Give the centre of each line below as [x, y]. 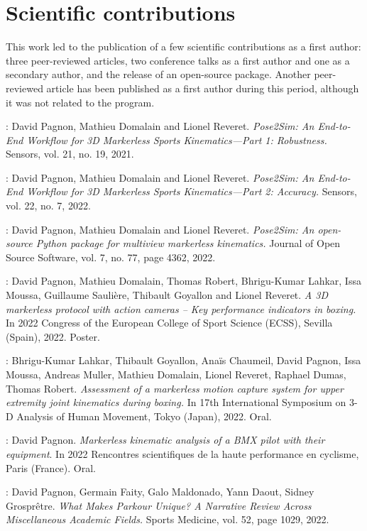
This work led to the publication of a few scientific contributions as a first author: [183, 46]
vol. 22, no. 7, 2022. [48, 206]
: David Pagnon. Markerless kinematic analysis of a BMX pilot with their [165, 440]
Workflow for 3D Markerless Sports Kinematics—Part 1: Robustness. [177, 139]
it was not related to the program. [80, 102]
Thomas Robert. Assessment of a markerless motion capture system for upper [175, 388]
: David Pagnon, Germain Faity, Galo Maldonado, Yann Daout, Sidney [160, 492]
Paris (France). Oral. [51, 467]
